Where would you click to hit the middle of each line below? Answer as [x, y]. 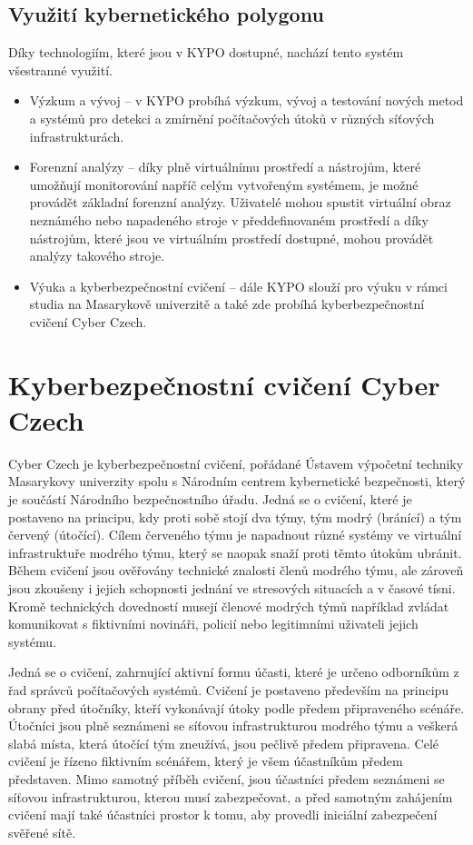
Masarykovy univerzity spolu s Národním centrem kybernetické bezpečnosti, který [237, 481]
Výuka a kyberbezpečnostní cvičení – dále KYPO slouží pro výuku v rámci [238, 286]
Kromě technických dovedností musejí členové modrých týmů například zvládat [229, 606]
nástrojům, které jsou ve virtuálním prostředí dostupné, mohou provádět [232, 238]
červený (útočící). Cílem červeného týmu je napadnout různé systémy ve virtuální [235, 535]
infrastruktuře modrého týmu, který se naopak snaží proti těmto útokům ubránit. [235, 552]
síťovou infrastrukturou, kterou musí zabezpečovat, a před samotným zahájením [231, 796]
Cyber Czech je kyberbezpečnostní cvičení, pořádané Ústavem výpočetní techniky [236, 463]
